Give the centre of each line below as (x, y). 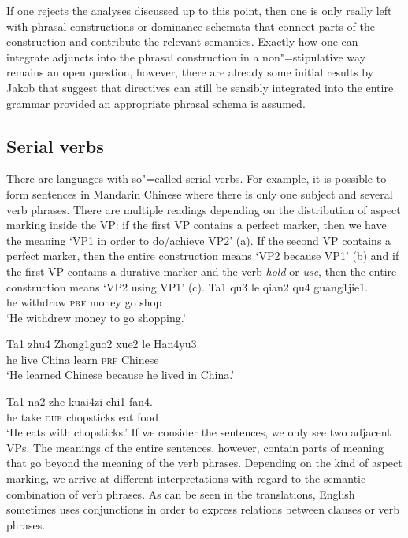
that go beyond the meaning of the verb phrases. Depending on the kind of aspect (204, 463)
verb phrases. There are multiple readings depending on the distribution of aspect (204, 209)
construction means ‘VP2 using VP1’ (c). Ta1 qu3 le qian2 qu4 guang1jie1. (187, 286)
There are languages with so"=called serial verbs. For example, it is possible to (197, 178)
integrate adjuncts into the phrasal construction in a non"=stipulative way (186, 56)
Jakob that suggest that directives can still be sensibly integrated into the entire (200, 87)
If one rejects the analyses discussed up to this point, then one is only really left (199, 10)
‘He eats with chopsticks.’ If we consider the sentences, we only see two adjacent (199, 432)
